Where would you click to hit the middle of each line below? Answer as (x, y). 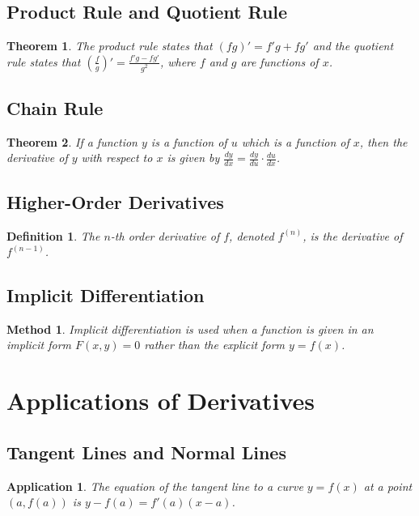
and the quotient (353, 46)
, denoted (252, 235)
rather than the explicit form (215, 345)
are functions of (279, 61)
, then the (383, 141)
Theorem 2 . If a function (72, 141)
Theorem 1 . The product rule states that (110, 46)
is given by (193, 158)
